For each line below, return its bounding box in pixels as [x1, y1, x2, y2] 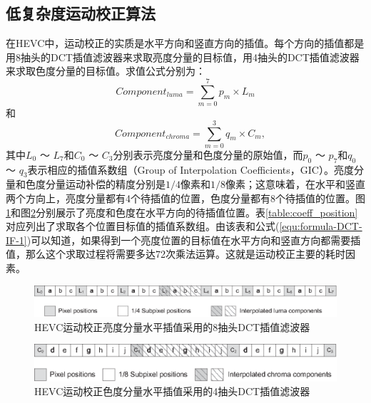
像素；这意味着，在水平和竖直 [225, 177, 365, 192]
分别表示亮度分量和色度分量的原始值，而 [113, 147, 303, 162]
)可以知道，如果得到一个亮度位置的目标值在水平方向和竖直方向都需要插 [26, 232, 361, 247]
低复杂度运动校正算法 [6, 2, 156, 24]
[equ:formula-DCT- [279, 219, 362, 234]
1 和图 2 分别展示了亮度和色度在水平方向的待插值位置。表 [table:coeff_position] [6, 204, 358, 219]
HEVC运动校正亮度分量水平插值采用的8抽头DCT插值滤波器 [34, 319, 310, 334]
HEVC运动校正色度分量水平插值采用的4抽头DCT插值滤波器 [34, 384, 310, 399]
